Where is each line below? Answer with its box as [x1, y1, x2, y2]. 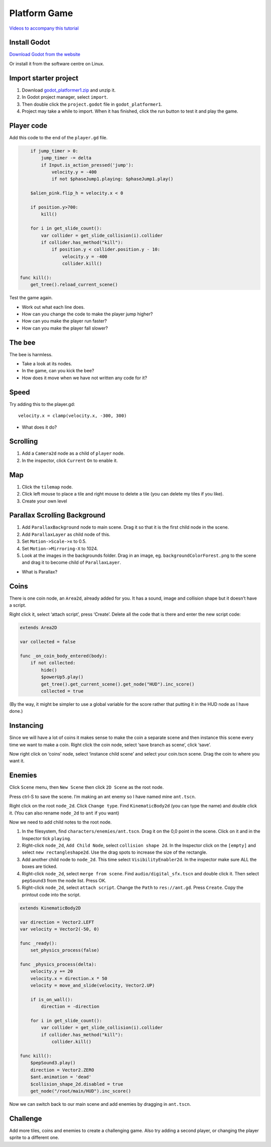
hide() [41, 667, 57, 673]
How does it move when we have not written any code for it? [22, 375, 148, 381]
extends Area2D [20, 625, 57, 631]
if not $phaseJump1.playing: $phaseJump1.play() [51, 176, 174, 182]
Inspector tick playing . [22, 835, 71, 841]
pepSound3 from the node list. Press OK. [22, 878, 106, 884]
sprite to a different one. [9, 1134, 60, 1140]
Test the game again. [9, 295, 53, 301]
